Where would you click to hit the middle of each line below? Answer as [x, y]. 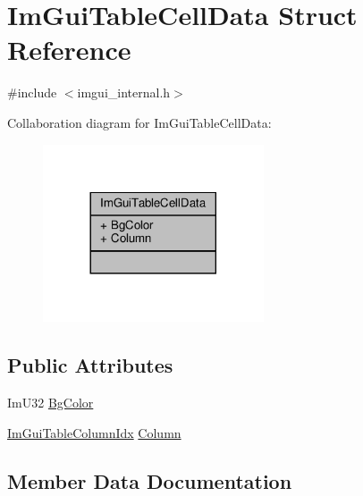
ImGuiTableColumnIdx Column [94, 432]
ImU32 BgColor [51, 403]
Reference [69, 50]
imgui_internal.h [124, 92]
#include [32, 92]
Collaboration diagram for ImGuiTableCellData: [139, 122]
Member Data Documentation [150, 480]
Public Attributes [90, 365]
